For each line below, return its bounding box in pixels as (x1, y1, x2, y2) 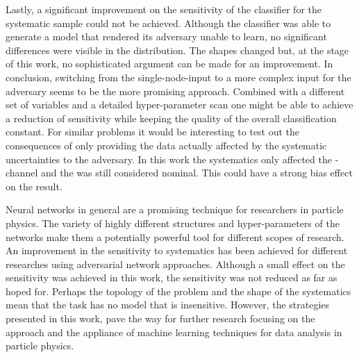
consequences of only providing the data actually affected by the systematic (6, 138, 327, 152)
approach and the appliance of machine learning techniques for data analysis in (6, 324, 342, 339)
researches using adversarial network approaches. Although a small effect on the (6, 256, 345, 271)
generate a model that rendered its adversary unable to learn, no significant (6, 29, 327, 44)
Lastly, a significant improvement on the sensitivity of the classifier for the (6, 2, 322, 16)
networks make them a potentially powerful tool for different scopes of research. (6, 229, 344, 244)
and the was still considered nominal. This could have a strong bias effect (40, 165, 353, 180)
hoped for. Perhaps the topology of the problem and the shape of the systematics (6, 283, 351, 298)
